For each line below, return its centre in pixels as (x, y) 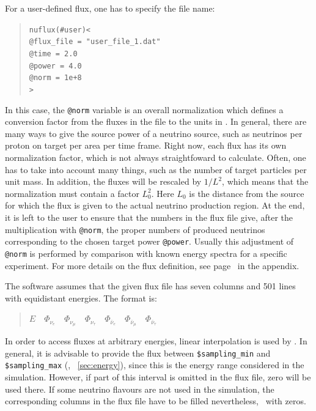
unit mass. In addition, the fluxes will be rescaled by (103, 181)
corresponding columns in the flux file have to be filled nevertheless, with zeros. (156, 401)
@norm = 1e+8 (55, 78)
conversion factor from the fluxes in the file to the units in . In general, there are (156, 121)
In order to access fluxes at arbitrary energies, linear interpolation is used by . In (156, 341)
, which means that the (265, 181)
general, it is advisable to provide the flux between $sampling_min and (138, 353)
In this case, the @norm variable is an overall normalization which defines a (144, 109)
